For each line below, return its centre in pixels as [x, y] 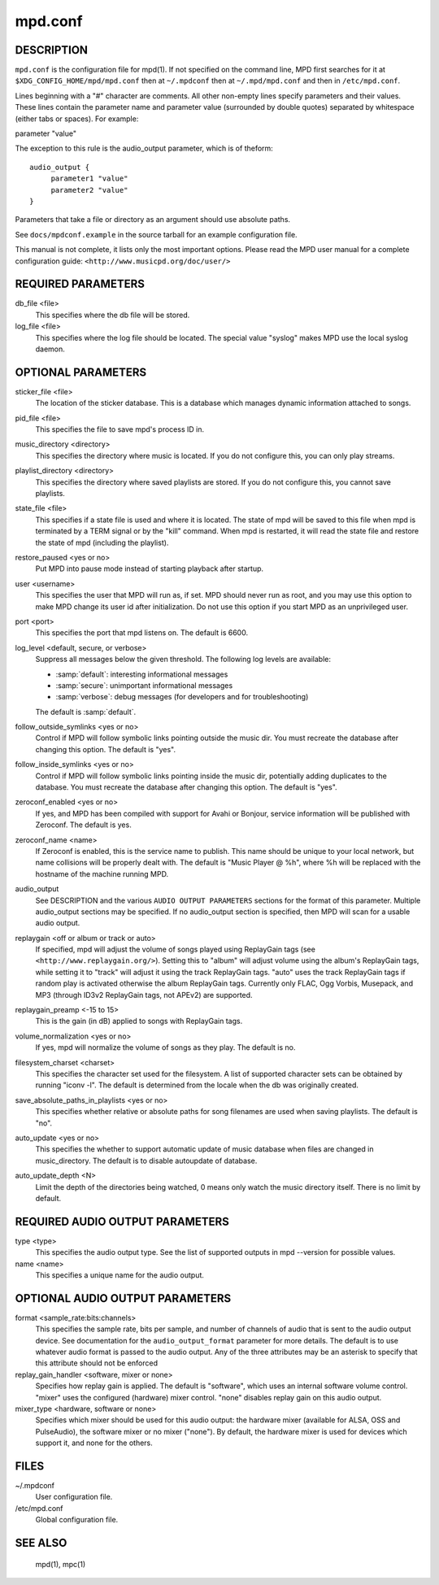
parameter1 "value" [89, 179]
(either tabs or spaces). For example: [77, 119]
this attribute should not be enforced [97, 1363]
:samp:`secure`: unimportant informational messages [144, 685]
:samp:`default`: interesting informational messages [142, 674]
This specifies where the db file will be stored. [113, 315]
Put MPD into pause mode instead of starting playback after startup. [150, 568]
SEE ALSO [41, 1543]
